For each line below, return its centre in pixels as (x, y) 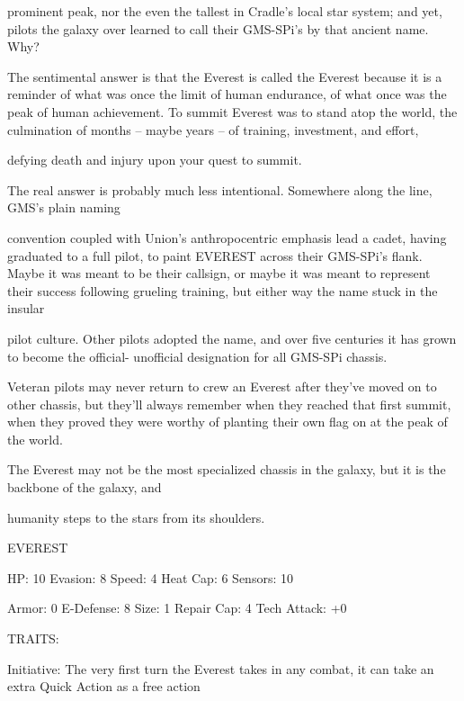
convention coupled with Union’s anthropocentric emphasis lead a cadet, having (227, 237)
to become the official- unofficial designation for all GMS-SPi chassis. (197, 356)
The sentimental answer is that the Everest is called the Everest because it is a (225, 76)
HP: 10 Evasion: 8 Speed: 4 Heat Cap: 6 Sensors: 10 (150, 577)
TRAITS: (33, 638)
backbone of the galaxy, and (85, 487)
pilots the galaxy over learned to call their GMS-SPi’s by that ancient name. (218, 28)
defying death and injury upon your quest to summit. (155, 160)
